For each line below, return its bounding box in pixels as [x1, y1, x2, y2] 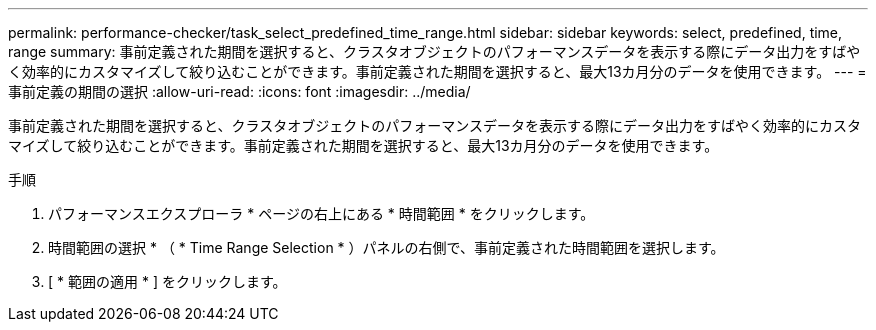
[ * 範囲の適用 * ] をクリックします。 [48, 273, 287, 290]
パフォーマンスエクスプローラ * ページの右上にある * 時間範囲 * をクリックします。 [48, 205, 595, 222]
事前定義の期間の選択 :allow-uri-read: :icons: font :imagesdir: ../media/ [8, 83, 471, 100]
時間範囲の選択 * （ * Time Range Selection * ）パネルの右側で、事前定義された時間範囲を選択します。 [48, 239, 725, 256]
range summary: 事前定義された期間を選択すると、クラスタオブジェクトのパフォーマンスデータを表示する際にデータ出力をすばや [8, 43, 861, 60]
